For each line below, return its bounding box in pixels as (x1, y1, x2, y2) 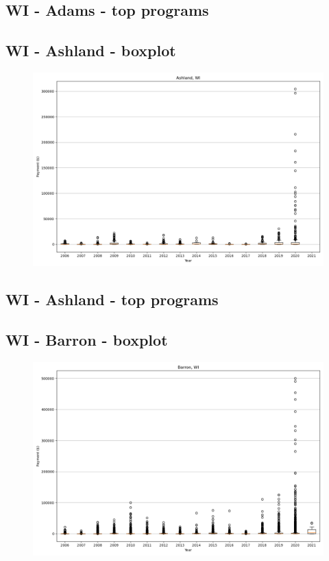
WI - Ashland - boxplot (5, 40, 176, 61)
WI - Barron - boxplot (5, 329, 168, 350)
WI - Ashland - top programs (5, 289, 219, 310)
